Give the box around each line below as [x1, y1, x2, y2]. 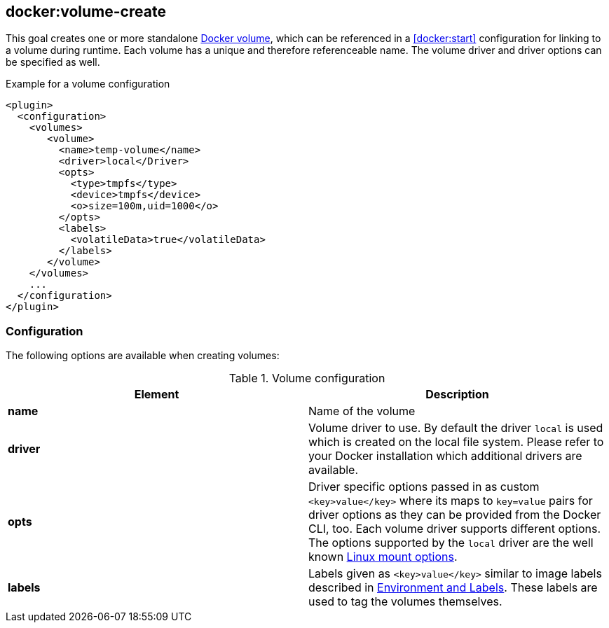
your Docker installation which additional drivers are [308, 449, 582, 463]
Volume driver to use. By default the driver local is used [308, 421, 603, 435]
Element [134, 387, 179, 402]
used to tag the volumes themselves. [308, 594, 502, 609]
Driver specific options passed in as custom [308, 480, 540, 494]
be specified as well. [6, 56, 100, 69]
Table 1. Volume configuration [228, 371, 385, 386]
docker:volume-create [6, 3, 166, 20]
